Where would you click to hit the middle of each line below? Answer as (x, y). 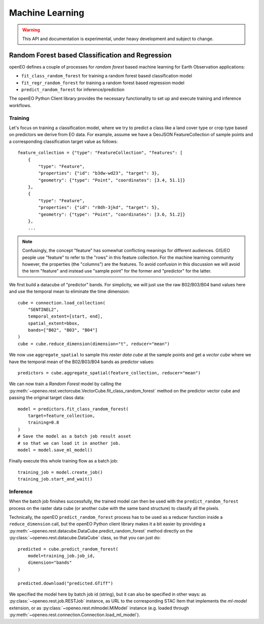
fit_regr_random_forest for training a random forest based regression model (103, 83)
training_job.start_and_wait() (55, 479)
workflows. (20, 105)
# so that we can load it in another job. (69, 443)
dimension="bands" (50, 563)
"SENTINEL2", (43, 309)
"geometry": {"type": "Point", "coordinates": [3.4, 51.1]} (112, 180)
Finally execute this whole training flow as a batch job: (64, 461)
